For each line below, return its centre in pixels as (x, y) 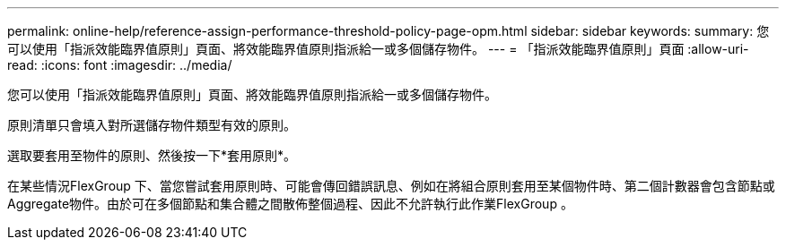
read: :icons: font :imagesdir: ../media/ (120, 65)
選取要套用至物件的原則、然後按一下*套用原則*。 (152, 155)
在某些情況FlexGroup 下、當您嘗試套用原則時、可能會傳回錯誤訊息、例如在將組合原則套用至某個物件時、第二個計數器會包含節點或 (391, 186)
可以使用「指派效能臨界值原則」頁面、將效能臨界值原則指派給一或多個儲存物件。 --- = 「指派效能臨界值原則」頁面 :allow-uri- (378, 49)
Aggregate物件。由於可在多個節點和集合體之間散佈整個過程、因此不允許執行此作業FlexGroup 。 (290, 204)
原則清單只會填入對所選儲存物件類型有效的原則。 (152, 125)
